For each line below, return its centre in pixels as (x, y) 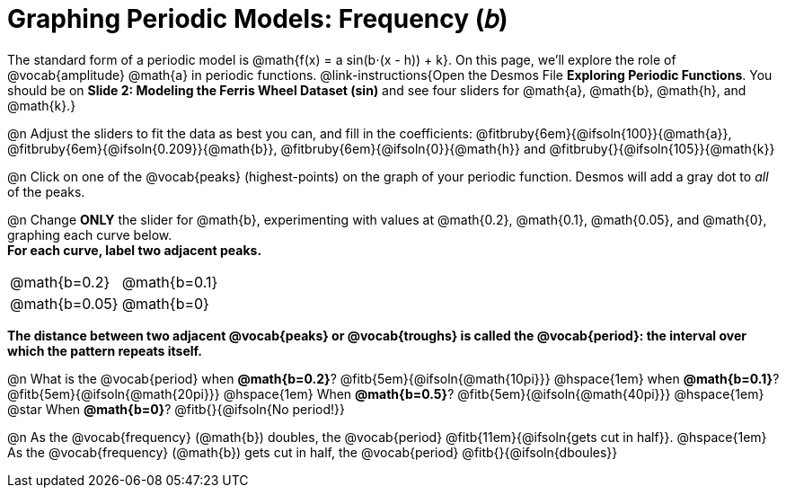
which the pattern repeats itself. (105, 350)
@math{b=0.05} (64, 303)
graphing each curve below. (90, 234)
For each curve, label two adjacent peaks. (135, 250)
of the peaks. (46, 191)
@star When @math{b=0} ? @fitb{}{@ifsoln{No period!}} (177, 409)
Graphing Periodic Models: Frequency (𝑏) (258, 19)
